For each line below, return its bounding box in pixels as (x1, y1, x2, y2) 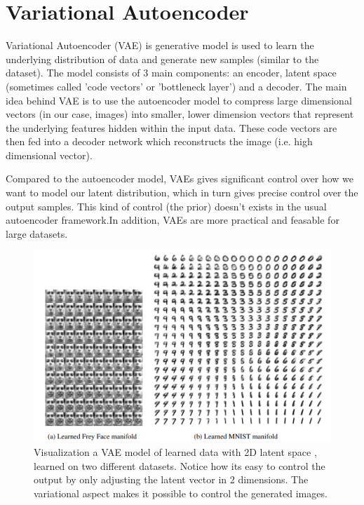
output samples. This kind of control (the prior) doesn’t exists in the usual (6, 198, 327, 213)
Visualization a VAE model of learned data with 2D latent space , (34, 445, 317, 459)
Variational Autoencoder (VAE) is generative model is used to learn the (6, 38, 314, 53)
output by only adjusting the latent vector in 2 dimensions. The (34, 472, 309, 487)
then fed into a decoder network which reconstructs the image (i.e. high (6, 134, 313, 149)
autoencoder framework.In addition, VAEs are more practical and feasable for (6, 213, 339, 227)
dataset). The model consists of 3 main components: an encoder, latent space (6, 65, 337, 80)
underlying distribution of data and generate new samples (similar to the (6, 51, 319, 66)
